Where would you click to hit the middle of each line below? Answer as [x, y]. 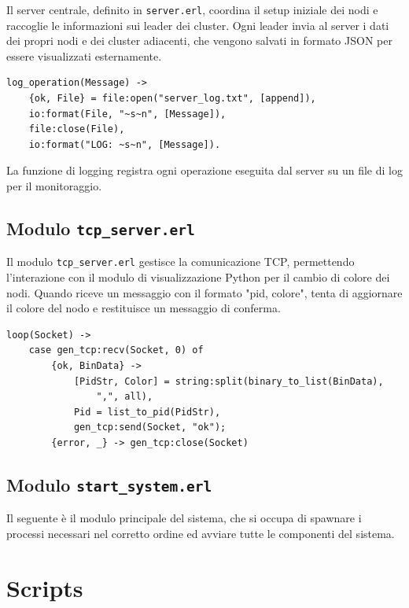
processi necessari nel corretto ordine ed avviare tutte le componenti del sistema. [201, 533]
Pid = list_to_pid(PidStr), [147, 412]
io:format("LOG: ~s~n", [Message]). [125, 144]
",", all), [125, 397]
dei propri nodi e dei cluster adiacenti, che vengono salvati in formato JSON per [199, 41]
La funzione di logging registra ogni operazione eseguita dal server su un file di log [204, 170]
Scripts [45, 587]
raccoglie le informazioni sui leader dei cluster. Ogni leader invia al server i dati [198, 25]
